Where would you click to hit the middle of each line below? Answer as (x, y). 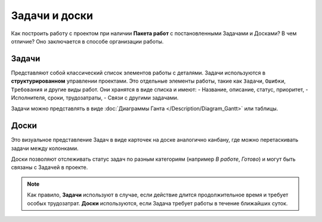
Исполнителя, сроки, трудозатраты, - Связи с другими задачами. (95, 98)
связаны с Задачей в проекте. (49, 167)
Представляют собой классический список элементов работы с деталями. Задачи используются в (138, 73)
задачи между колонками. (45, 148)
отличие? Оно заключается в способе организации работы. (87, 41)
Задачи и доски (52, 15)
